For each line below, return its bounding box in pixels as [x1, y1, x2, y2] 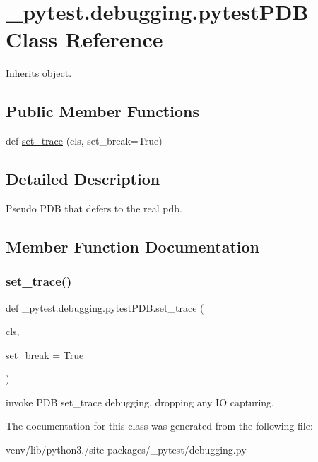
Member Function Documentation [6, 235, 260, 257]
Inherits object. [6, 66, 72, 80]
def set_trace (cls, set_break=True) [6, 133, 163, 148]
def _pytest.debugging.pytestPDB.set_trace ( [6, 300, 204, 315]
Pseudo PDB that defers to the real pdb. [6, 200, 182, 215]
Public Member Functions [6, 100, 199, 122]
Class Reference [6, 25, 163, 54]
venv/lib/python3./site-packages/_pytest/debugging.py [6, 442, 247, 457]
